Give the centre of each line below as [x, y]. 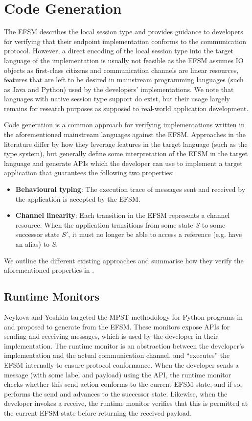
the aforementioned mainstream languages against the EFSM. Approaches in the [125, 134]
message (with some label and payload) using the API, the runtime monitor [118, 374]
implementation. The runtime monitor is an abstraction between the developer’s [124, 345]
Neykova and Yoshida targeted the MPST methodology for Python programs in [124, 316]
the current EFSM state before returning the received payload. [98, 412]
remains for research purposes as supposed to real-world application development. [126, 108]
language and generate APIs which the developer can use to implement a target [123, 163]
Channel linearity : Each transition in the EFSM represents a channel [123, 215]
